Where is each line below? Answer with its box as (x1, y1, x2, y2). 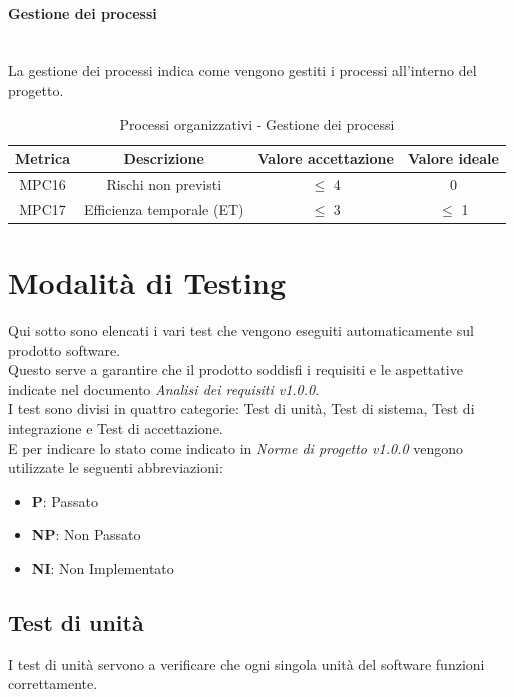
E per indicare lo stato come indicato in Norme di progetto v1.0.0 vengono (8, 437, 463, 458)
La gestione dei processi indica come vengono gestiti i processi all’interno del (8, 60, 477, 81)
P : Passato (31, 490, 98, 511)
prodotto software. (8, 339, 121, 360)
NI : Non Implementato (31, 558, 174, 579)
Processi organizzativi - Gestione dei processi (119, 113, 395, 134)
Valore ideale (407, 148, 499, 169)
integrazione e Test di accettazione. (8, 418, 223, 439)
